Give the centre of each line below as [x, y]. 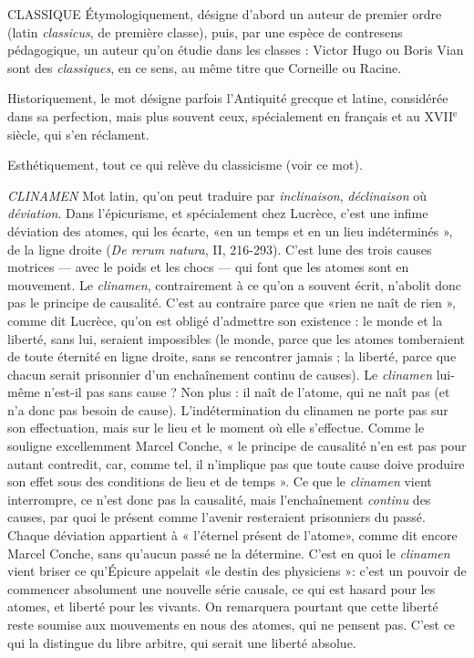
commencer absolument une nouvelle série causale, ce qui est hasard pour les [222, 588]
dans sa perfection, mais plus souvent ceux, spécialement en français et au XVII [231, 115]
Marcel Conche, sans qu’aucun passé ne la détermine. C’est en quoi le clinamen [229, 553]
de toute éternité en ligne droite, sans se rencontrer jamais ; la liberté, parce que [232, 356]
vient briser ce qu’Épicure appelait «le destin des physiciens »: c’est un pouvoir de [237, 571]
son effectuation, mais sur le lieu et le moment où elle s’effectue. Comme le [216, 428]
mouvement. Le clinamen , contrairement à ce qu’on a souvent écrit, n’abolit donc [235, 284]
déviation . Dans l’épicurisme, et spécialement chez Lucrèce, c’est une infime [218, 213]
